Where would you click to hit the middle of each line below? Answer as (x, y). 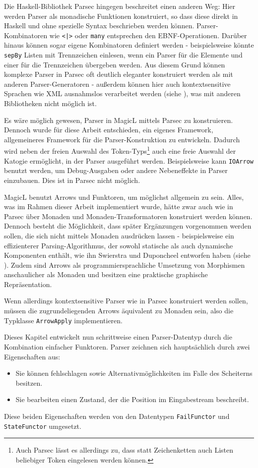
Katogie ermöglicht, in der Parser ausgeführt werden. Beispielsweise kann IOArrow (129, 160)
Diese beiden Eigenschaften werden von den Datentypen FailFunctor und (117, 416)
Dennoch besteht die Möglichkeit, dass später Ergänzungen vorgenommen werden (128, 226)
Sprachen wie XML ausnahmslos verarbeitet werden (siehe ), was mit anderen (122, 93)
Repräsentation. (28, 284)
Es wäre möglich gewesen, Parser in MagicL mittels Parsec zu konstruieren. (119, 120)
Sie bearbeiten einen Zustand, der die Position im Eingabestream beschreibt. (132, 399)
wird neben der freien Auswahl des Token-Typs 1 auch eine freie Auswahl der (120, 150)
